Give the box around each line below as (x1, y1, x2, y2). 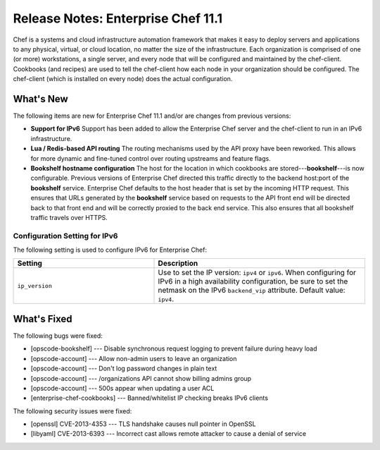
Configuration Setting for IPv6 (13, 231, 118, 241)
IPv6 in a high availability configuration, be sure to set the (158, 276, 348, 286)
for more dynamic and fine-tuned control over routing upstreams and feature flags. (30, 154, 271, 162)
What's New (13, 92, 68, 105)
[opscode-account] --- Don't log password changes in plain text (30, 364, 217, 373)
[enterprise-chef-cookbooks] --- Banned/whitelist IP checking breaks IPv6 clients (30, 394, 269, 402)
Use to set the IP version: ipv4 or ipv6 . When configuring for (158, 268, 357, 278)
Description (158, 258, 198, 268)
